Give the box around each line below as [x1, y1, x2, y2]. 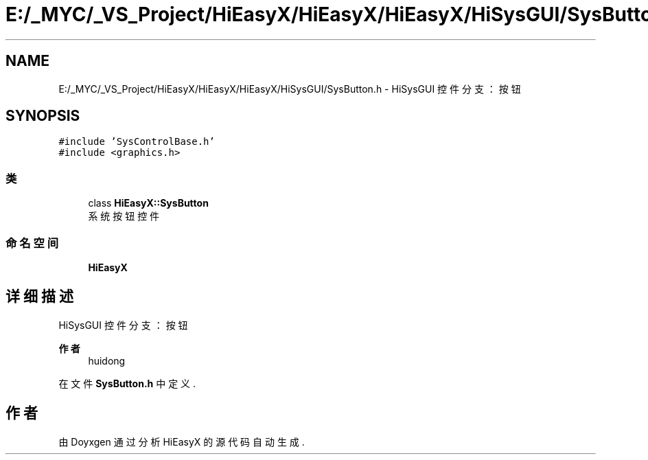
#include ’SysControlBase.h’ [58, 136, 215, 148]
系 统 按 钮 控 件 [88, 210, 160, 222]
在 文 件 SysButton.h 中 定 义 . [58, 377, 196, 389]
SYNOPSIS [5, 107, 80, 125]
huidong [88, 354, 126, 367]
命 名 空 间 [5, 235, 59, 250]
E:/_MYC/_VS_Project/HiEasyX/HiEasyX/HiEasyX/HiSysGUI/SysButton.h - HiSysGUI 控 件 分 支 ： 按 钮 [58, 82, 521, 95]
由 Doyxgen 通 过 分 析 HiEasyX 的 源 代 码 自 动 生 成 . [58, 435, 305, 448]
